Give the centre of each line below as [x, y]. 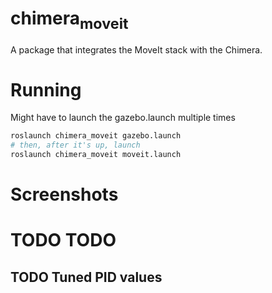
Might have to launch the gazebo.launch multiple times [123, 118]
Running [46, 89]
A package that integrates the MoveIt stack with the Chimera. [136, 49]
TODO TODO [63, 240]
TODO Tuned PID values [86, 277]
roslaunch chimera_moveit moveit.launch [96, 155]
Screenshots [64, 194]
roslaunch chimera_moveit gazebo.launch [96, 136]
